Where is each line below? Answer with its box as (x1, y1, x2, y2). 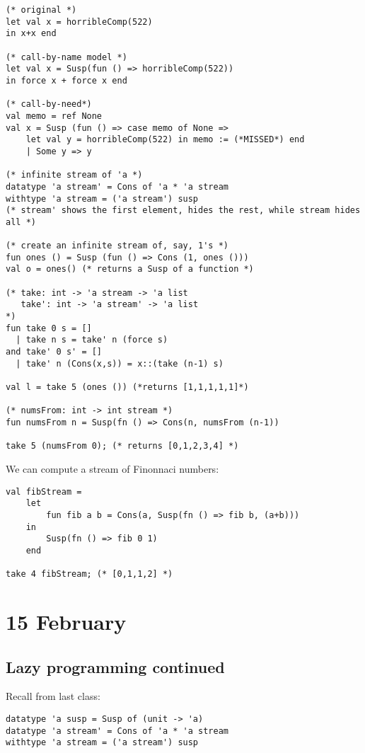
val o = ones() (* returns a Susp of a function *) (6, 264, 254, 275)
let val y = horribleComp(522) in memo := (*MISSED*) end (25, 134, 305, 145)
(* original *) (6, 5, 77, 15)
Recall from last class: (6, 689, 100, 703)
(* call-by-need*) (6, 99, 92, 110)
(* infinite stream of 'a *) (6, 170, 143, 180)
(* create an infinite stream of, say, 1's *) (6, 241, 228, 251)
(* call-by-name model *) (6, 52, 127, 62)
